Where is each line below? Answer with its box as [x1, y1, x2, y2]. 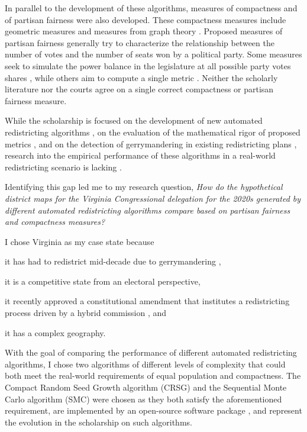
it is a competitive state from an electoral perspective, [5, 275, 201, 287]
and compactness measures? [5, 215, 105, 228]
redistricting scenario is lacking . [5, 160, 122, 173]
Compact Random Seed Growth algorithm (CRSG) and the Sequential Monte [5, 381, 287, 394]
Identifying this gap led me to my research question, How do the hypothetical [5, 180, 283, 193]
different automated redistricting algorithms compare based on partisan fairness [5, 204, 290, 216]
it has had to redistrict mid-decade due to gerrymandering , [5, 255, 221, 267]
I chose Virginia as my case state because [5, 235, 154, 247]
